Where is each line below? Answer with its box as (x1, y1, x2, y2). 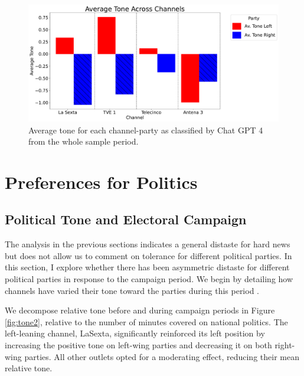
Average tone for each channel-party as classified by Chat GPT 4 (28, 123, 263, 136)
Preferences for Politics (5, 169, 198, 194)
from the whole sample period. (28, 135, 139, 148)
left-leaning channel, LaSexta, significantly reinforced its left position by (5, 327, 265, 339)
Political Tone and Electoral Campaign (5, 210, 247, 228)
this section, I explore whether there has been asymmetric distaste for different (5, 261, 290, 273)
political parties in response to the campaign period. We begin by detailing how (5, 273, 293, 285)
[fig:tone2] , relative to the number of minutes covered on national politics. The (5, 315, 288, 328)
